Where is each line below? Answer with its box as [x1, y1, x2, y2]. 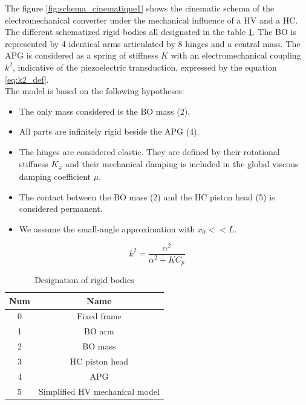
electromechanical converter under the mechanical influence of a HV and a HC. [5, 13, 298, 26]
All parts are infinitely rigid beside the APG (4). [19, 125, 200, 138]
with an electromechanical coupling [171, 49, 301, 62]
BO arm [84, 325, 114, 337]
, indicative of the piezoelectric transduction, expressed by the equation [12, 60, 277, 73]
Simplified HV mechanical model [38, 384, 160, 397]
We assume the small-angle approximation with [19, 222, 195, 235]
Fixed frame [77, 310, 122, 322]
